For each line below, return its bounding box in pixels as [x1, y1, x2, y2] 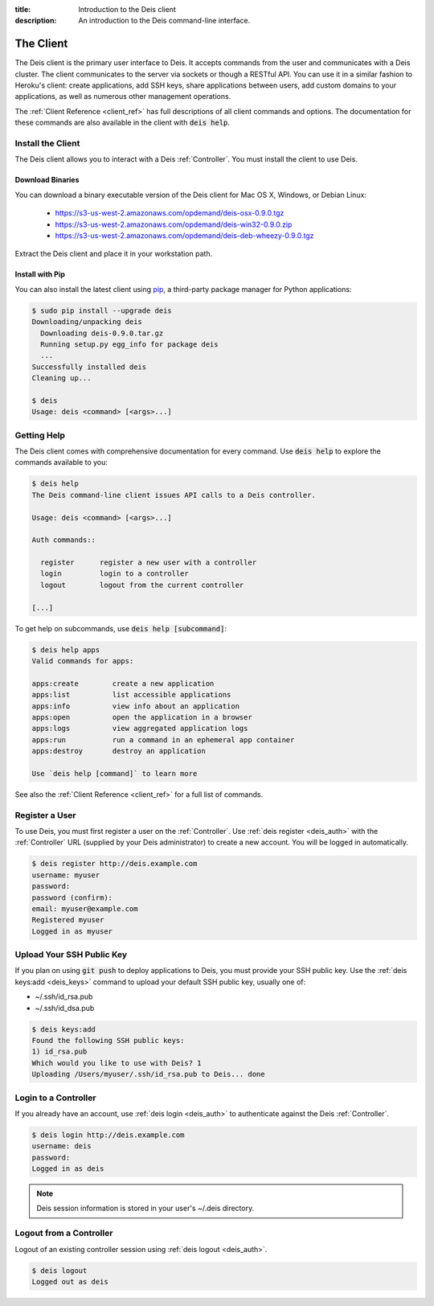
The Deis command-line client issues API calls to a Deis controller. [31, 491, 317, 499]
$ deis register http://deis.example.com [31, 859, 198, 869]
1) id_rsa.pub [31, 1047, 88, 1057]
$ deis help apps [31, 645, 100, 655]
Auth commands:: [31, 536, 96, 544]
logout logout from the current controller [40, 580, 244, 589]
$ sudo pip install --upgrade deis [31, 306, 172, 315]
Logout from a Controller [14, 1227, 113, 1238]
